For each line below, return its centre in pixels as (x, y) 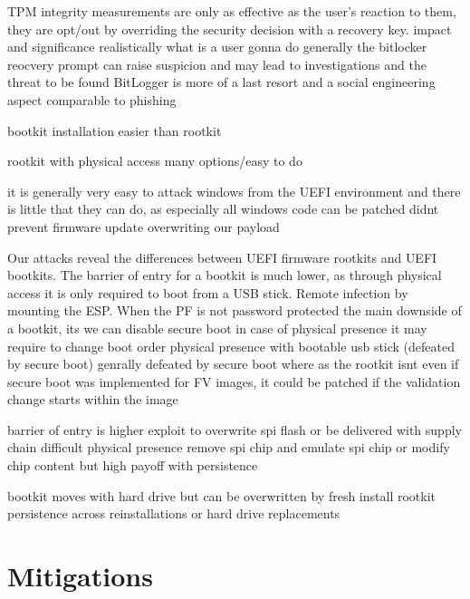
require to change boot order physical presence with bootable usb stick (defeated (231, 346)
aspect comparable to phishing (92, 99)
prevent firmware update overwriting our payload (144, 226)
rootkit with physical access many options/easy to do (155, 161)
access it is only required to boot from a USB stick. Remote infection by (208, 292)
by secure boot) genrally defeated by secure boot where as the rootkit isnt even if (233, 364)
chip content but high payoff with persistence (133, 465)
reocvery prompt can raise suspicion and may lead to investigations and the (217, 64)
